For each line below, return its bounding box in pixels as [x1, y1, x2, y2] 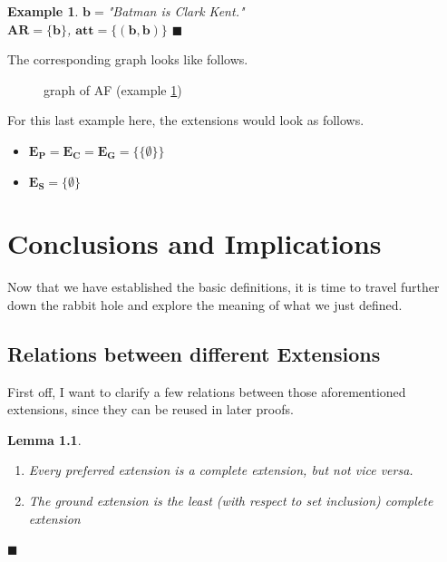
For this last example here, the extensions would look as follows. [7, 111, 364, 130]
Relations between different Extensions [7, 339, 381, 367]
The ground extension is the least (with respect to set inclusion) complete [28, 491, 433, 510]
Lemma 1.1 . [7, 430, 82, 449]
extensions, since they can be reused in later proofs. [7, 400, 294, 419]
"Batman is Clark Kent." [107, 2, 245, 20]
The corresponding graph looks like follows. [7, 50, 248, 69]
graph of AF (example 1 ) [44, 80, 182, 99]
